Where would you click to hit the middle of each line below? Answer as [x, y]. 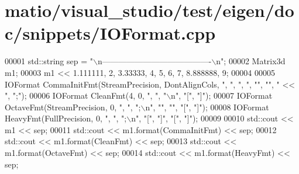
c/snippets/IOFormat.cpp [110, 33]
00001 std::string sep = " [49, 61]
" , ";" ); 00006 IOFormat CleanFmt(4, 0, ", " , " [86, 95]
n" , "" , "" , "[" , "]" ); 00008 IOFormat [207, 107]
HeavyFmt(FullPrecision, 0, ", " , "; [66, 118]
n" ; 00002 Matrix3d [251, 61]
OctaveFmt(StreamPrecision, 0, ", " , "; [73, 107]
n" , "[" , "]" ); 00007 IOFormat [222, 95]
